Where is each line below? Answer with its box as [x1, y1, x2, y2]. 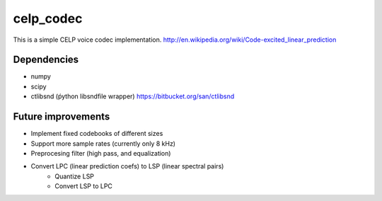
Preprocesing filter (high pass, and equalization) [30, 149, 171, 157]
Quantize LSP [54, 172, 95, 180]
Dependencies [13, 54, 79, 66]
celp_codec [13, 11, 83, 26]
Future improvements [13, 110, 110, 123]
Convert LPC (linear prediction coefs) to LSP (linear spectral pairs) [30, 162, 224, 171]
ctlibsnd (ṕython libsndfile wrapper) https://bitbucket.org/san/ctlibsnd [30, 92, 235, 100]
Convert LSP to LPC [54, 182, 113, 190]
